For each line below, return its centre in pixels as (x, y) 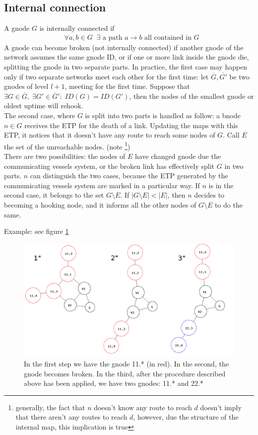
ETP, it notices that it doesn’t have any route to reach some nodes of (110, 135)
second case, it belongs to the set (54, 195)
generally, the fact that (50, 407)
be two (239, 76)
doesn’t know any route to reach (143, 407)
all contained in (168, 37)
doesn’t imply (221, 407)
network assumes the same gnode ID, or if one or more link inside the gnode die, (127, 57)
